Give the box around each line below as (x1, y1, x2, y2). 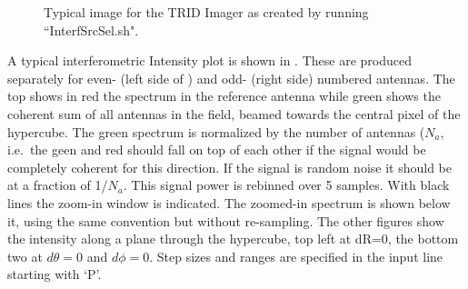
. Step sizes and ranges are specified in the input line (149, 246, 443, 265)
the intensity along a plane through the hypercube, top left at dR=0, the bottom (7, 229, 459, 248)
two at (7, 246, 43, 265)
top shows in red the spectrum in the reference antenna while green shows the (7, 86, 441, 105)
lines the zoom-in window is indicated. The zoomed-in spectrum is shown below (7, 193, 451, 212)
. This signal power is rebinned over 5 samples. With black (123, 175, 450, 194)
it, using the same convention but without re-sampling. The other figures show (7, 211, 444, 230)
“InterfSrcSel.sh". (44, 20, 139, 39)
